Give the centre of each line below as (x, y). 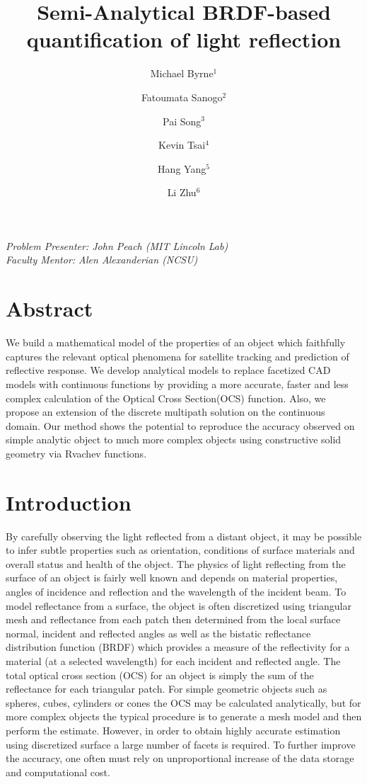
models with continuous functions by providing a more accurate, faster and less (177, 384)
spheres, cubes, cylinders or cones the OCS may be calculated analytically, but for (183, 702)
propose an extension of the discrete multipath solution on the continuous (165, 412)
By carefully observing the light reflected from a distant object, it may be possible (184, 536)
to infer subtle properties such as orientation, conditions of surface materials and (180, 550)
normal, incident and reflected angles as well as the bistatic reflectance (158, 633)
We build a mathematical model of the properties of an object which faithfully (176, 342)
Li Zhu (182, 192)
